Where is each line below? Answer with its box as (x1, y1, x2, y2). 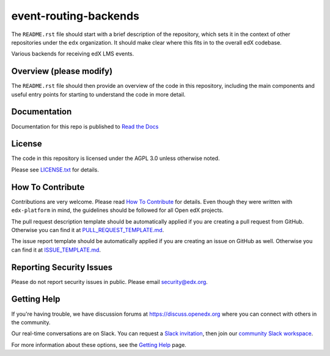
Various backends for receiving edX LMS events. (11, 50, 134, 57)
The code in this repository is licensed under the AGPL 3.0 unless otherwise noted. (11, 154, 220, 162)
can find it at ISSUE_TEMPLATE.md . (11, 246, 101, 253)
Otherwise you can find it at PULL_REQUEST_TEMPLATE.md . (11, 226, 164, 233)
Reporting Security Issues (11, 262, 113, 272)
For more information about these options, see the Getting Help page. (11, 341, 186, 348)
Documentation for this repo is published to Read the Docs (11, 123, 159, 130)
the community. (11, 318, 51, 326)
